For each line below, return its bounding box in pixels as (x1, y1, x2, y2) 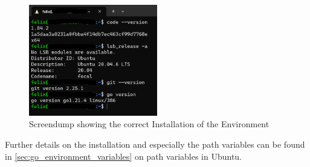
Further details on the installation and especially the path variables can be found (5, 137, 305, 150)
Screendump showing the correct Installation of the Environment (29, 118, 270, 130)
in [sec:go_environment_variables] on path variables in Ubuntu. (5, 150, 242, 162)
